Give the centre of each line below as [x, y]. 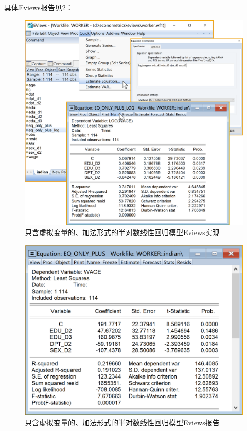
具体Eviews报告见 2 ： [39, 7]
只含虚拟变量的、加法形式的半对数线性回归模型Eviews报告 [122, 422]
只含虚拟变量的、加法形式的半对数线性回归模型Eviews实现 [122, 232]
